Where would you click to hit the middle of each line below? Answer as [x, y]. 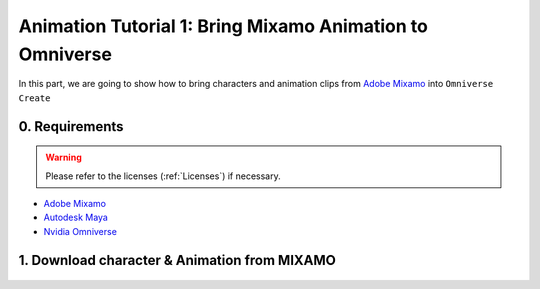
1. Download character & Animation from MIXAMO [177, 260]
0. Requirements [71, 126]
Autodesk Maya [76, 217]
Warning [63, 157]
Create [34, 98]
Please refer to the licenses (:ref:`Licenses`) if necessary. [163, 176]
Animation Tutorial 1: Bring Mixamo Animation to [223, 26]
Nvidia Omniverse [80, 231]
